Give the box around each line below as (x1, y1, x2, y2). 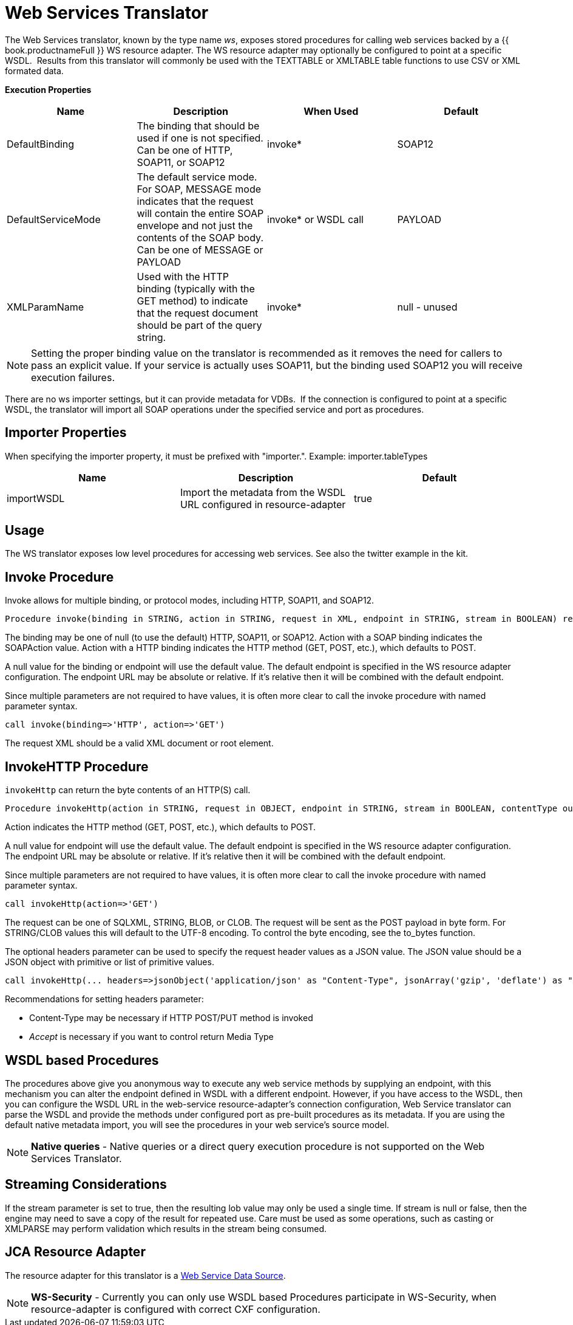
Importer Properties (5, 425, 127, 441)
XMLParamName (7, 300, 84, 313)
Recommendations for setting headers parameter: (5, 994, 204, 1005)
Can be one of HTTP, (137, 143, 233, 156)
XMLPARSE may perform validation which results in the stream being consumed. (5, 1223, 327, 1234)
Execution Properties (5, 84, 92, 95)
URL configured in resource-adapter (180, 498, 346, 511)
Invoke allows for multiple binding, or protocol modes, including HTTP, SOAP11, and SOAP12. (5, 595, 375, 606)
